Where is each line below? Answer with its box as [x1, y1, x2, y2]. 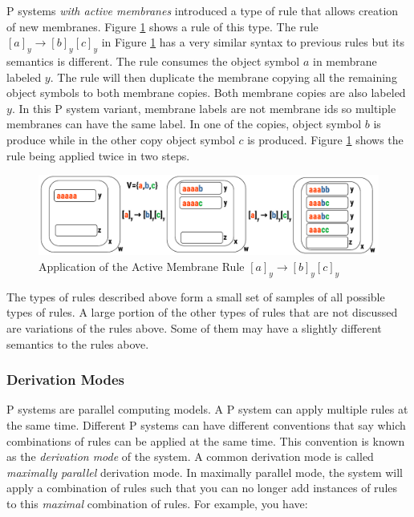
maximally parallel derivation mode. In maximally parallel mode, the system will [6, 463, 404, 480]
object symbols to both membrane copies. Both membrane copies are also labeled [6, 84, 406, 101]
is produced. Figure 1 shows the [247, 131, 404, 147]
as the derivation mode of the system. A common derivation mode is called [6, 448, 374, 465]
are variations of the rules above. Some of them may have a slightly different [6, 319, 382, 336]
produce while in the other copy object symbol [6, 131, 235, 147]
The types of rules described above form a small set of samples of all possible [6, 288, 385, 305]
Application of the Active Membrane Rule [39, 257, 245, 274]
